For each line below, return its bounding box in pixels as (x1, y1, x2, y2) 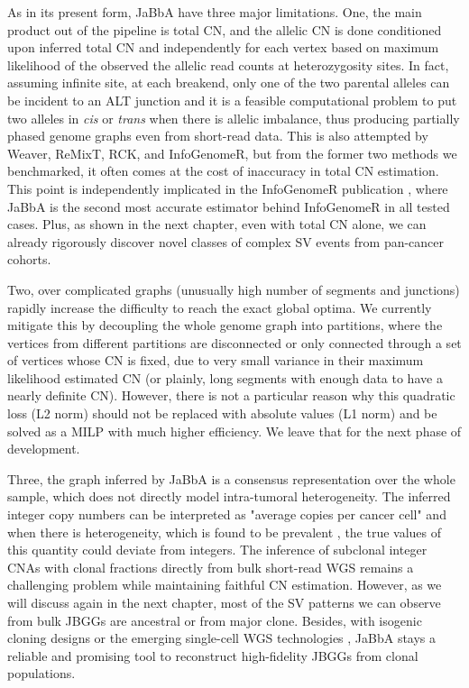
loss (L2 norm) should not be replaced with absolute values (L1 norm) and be (7, 404, 437, 423)
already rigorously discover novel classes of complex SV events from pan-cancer (7, 232, 445, 251)
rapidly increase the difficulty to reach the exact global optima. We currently (7, 298, 432, 316)
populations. (7, 664, 76, 683)
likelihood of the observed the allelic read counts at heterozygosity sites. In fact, (7, 55, 449, 74)
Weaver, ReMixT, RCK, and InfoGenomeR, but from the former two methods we (7, 143, 457, 162)
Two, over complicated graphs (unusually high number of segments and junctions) (7, 280, 460, 298)
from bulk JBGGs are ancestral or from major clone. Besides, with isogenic (7, 610, 422, 629)
